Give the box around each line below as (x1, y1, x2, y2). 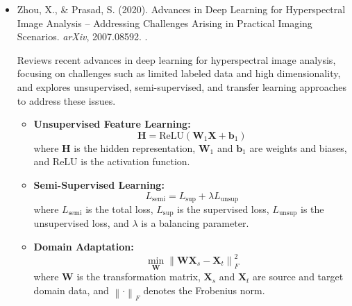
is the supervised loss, (177, 201, 269, 216)
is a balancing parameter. (141, 216, 249, 230)
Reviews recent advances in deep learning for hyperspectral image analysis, (17, 52, 336, 67)
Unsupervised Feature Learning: (33, 117, 191, 131)
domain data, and (33, 282, 109, 297)
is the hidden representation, (74, 140, 196, 155)
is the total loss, (85, 201, 153, 216)
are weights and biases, (249, 140, 347, 155)
